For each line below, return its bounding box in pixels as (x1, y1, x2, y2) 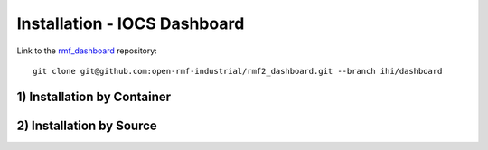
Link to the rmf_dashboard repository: (16, 45, 157, 56)
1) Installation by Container (16, 89, 172, 104)
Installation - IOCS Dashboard (16, 14, 245, 33)
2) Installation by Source (16, 117, 157, 133)
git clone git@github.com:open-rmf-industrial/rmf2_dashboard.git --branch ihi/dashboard (33, 66, 443, 76)
